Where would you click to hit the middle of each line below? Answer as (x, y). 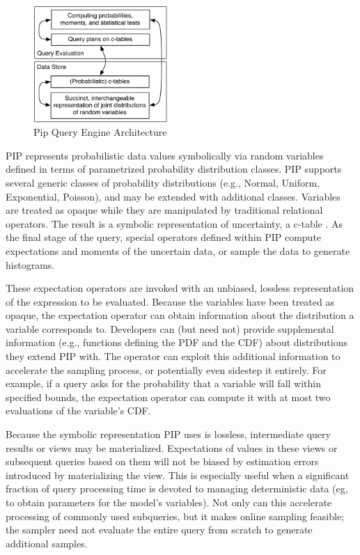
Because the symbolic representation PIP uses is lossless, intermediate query (168, 434)
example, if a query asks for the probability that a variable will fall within (164, 383)
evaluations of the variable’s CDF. (78, 411)
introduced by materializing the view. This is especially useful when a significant (178, 475)
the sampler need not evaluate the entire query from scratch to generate (159, 530)
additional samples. (47, 543)
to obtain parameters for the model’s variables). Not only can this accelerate (169, 502)
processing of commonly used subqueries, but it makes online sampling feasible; (175, 516)
